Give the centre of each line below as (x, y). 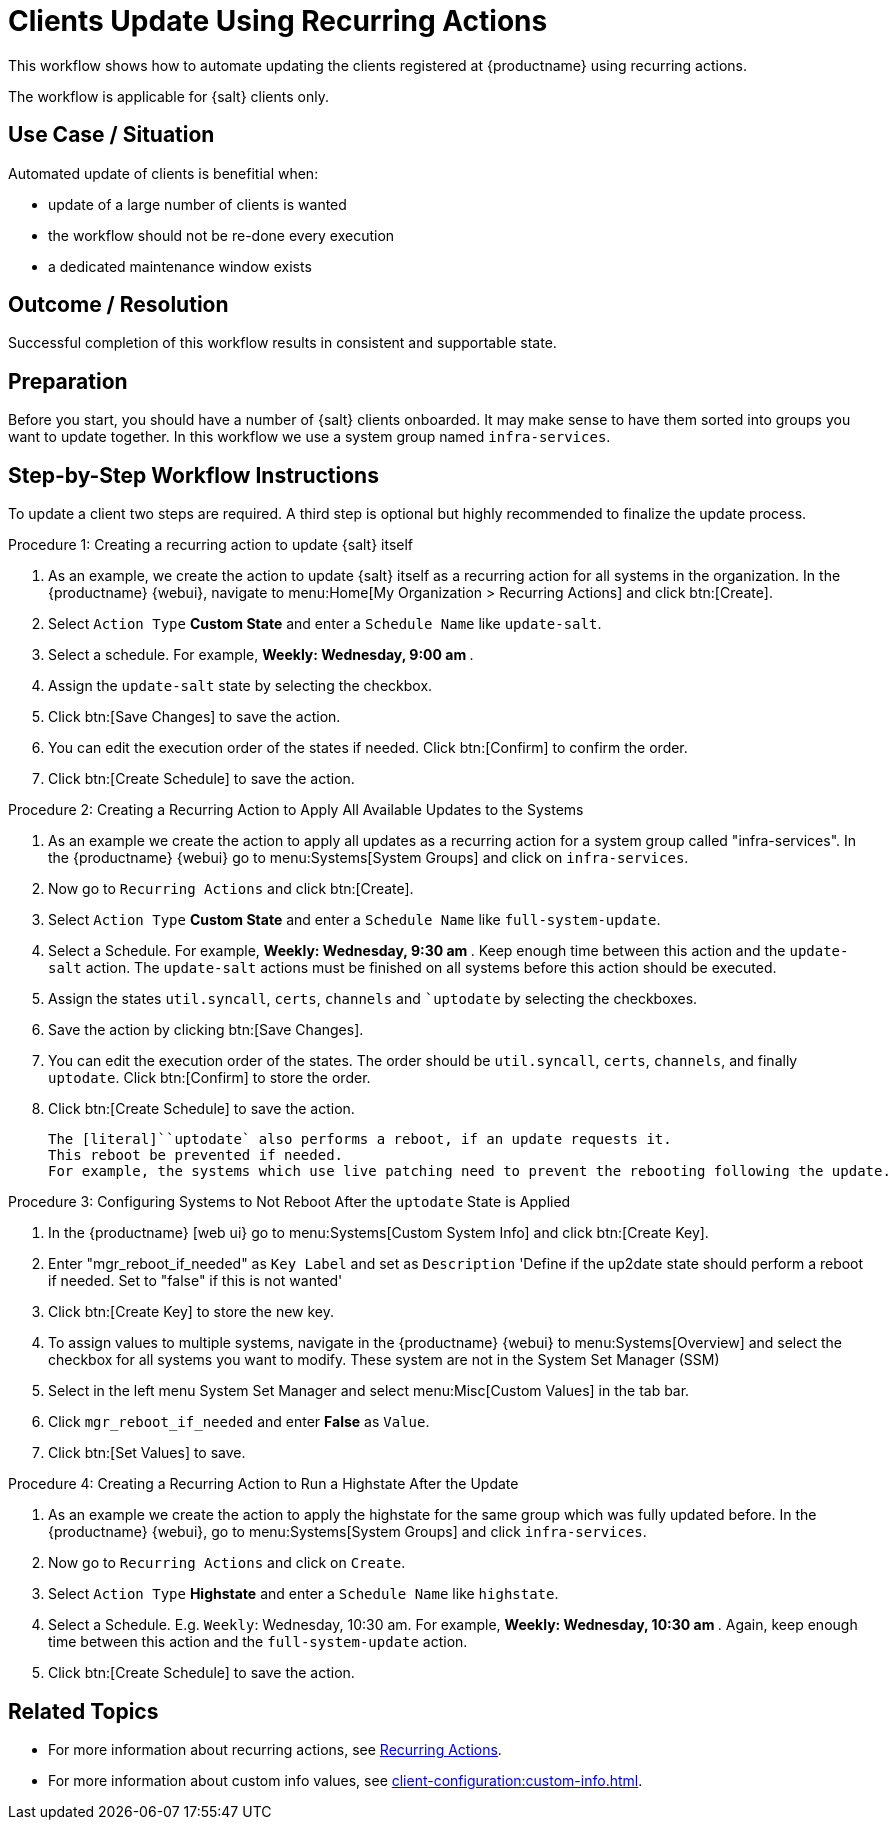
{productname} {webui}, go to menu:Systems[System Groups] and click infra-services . (347, 1532)
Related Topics (83, 1711)
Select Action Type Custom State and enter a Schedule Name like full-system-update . (354, 920)
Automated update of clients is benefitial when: (163, 173)
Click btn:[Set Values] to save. (147, 1453)
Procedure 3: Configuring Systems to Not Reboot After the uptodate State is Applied (289, 1202)
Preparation (68, 381)
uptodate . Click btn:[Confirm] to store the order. (209, 1078)
